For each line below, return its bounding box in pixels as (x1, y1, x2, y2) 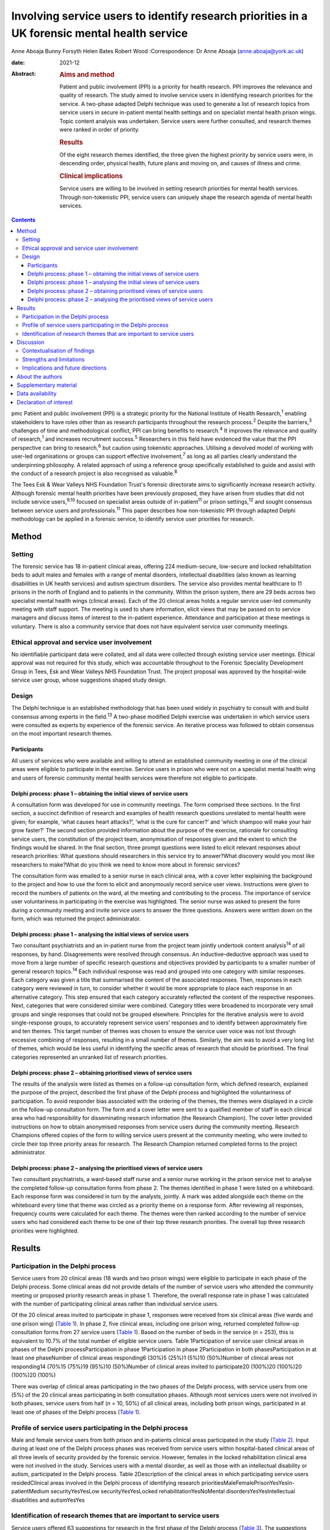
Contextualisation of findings (22, 347, 95, 354)
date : (11, 59, 25, 66)
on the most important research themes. (11, 730, 113, 737)
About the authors (16, 373, 62, 380)
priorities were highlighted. (11, 1227, 79, 1234)
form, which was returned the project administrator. (11, 915, 141, 922)
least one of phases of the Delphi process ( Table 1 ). (11, 1408, 141, 1416)
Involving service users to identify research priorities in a (11, 9, 308, 23)
